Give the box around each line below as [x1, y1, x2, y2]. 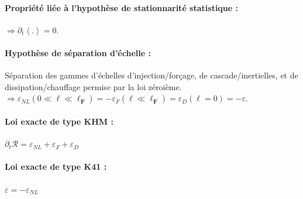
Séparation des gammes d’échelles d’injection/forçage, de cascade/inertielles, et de [5, 69, 298, 81]
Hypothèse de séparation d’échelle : [5, 46, 151, 59]
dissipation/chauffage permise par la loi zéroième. [5, 80, 182, 92]
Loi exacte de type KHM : [5, 115, 113, 127]
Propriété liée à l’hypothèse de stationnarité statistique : [5, 1, 239, 13]
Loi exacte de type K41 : [5, 160, 107, 173]
